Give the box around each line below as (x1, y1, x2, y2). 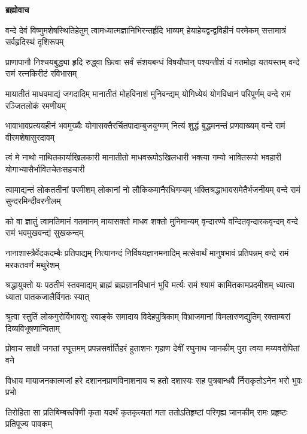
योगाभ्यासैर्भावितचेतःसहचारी (5, 162, 85, 175)
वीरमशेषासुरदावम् (5, 130, 55, 143)
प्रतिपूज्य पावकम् (5, 417, 52, 430)
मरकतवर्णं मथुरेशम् (5, 258, 60, 271)
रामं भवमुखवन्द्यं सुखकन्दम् (5, 226, 84, 239)
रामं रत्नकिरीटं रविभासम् (5, 67, 77, 80)
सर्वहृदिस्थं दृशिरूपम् (5, 35, 64, 48)
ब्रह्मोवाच (5, 4, 29, 16)
